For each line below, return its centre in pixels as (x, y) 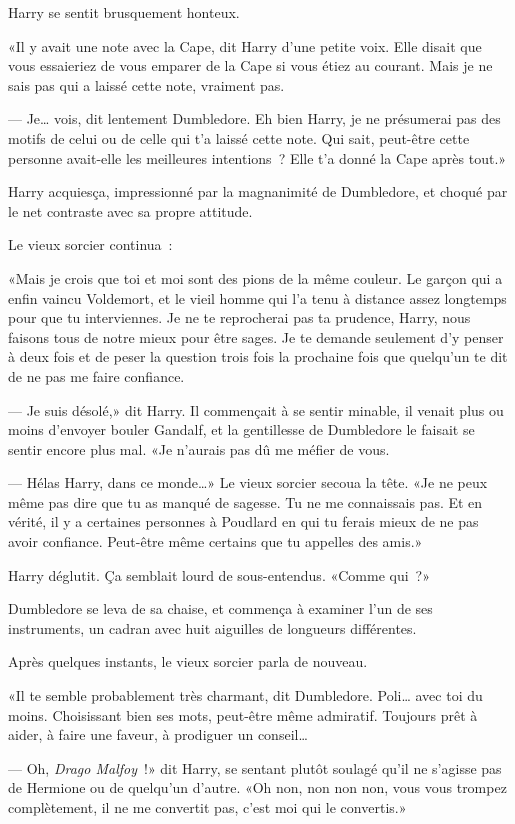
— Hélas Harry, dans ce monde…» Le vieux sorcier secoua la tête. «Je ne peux (248, 482)
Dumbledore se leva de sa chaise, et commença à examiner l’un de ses (220, 608)
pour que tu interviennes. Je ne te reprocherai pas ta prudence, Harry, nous (239, 317)
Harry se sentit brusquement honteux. (124, 12)
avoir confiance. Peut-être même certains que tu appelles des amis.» (215, 541)
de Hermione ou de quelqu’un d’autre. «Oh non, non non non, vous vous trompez (257, 787)
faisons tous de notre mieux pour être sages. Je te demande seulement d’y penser (256, 336)
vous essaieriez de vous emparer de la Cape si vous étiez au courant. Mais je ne (250, 65)
